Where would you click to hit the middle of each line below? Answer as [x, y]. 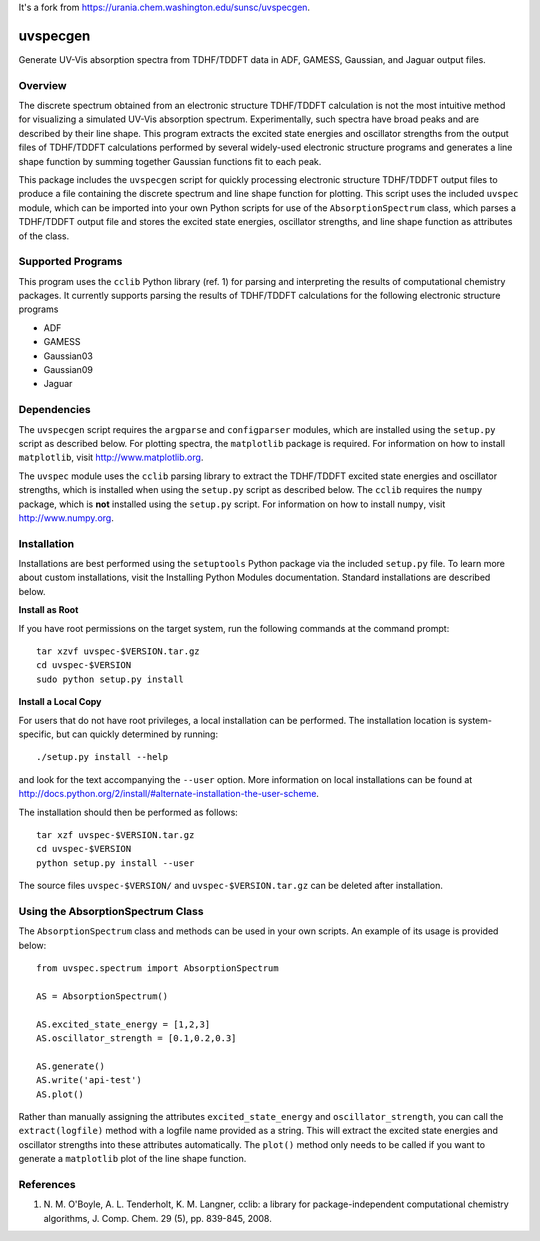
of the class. [44, 236]
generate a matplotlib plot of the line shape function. [132, 1159]
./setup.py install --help [102, 757]
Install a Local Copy [60, 702]
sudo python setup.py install [110, 679]
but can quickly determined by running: [137, 734]
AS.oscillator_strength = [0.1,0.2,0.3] [136, 1038]
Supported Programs [70, 262]
